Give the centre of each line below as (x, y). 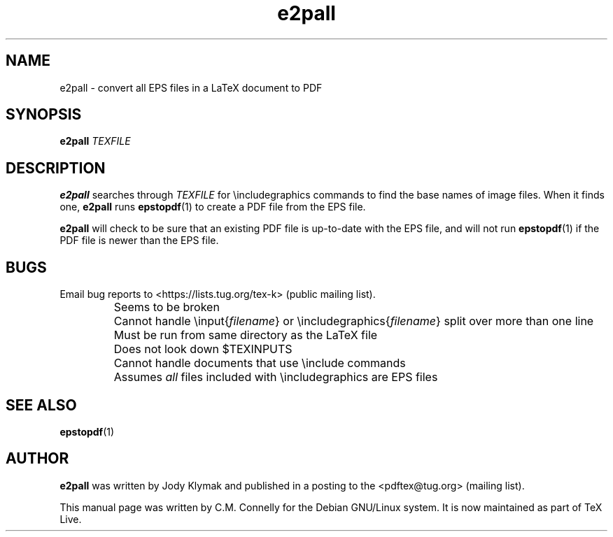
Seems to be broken (167, 307)
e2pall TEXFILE (95, 141)
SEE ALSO (41, 405)
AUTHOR (37, 459)
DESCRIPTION (56, 168)
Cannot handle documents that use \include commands (260, 363)
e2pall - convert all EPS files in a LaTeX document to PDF (191, 87)
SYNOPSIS (44, 115)
